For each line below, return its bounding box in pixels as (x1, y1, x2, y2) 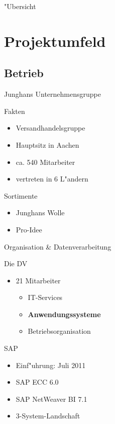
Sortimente (4, 190, 38, 201)
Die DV (4, 258, 28, 269)
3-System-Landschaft (16, 410, 80, 421)
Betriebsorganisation (28, 326, 91, 336)
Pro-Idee (16, 224, 42, 234)
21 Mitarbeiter (16, 275, 61, 285)
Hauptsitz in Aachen (16, 139, 79, 150)
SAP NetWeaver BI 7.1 (16, 393, 87, 404)
